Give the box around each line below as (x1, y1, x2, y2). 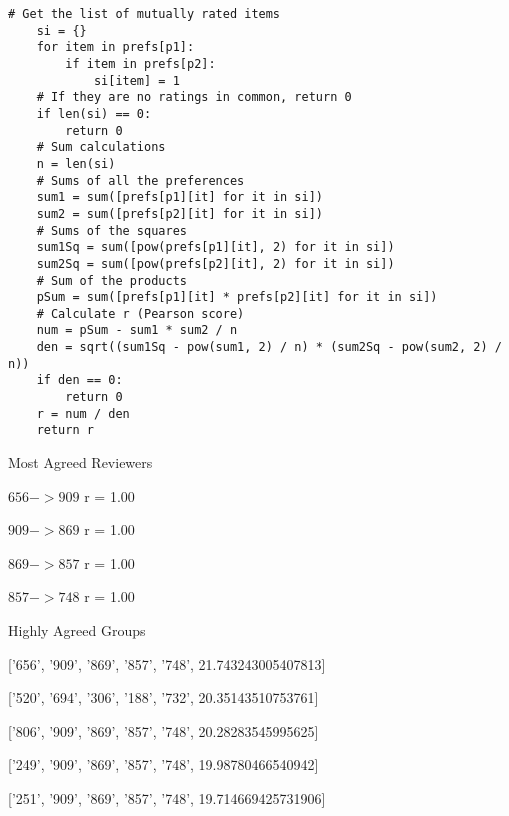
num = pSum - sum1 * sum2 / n (36, 323, 238, 338)
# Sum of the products (36, 273, 187, 288)
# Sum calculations (36, 140, 166, 155)
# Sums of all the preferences (36, 173, 245, 188)
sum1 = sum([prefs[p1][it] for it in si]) (36, 190, 323, 205)
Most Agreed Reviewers (8, 452, 153, 473)
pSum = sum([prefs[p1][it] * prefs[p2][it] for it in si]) (36, 290, 438, 305)
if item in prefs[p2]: (65, 56, 216, 71)
